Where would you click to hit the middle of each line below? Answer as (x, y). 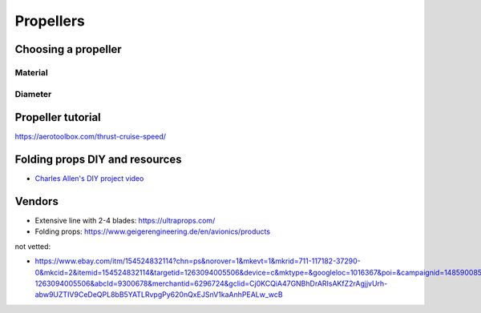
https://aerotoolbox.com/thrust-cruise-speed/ (91, 137)
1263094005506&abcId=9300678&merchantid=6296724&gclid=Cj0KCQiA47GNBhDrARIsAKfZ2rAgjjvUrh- (211, 283)
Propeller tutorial (58, 117)
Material (31, 72)
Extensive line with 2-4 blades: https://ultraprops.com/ (125, 221)
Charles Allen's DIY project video (89, 179)
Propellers (50, 21)
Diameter (33, 94)
